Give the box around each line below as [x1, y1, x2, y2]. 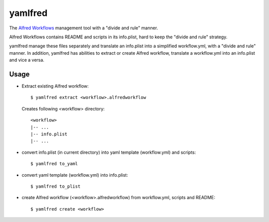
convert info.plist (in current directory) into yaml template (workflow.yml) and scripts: [21, 149, 196, 155]
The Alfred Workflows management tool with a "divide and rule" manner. [9, 25, 158, 31]
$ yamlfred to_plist [30, 183, 81, 189]
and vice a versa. [9, 57, 45, 63]
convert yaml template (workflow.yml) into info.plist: [21, 172, 128, 178]
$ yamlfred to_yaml [30, 161, 78, 167]
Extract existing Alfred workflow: [21, 83, 89, 89]
